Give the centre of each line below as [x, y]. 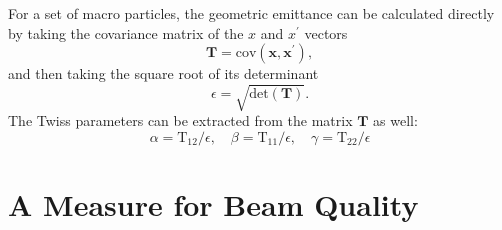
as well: [395, 120]
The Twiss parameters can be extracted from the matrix [180, 120]
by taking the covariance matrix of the [126, 32]
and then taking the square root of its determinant [163, 73]
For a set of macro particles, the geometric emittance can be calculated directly [251, 13]
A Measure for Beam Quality [213, 204]
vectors [326, 32]
